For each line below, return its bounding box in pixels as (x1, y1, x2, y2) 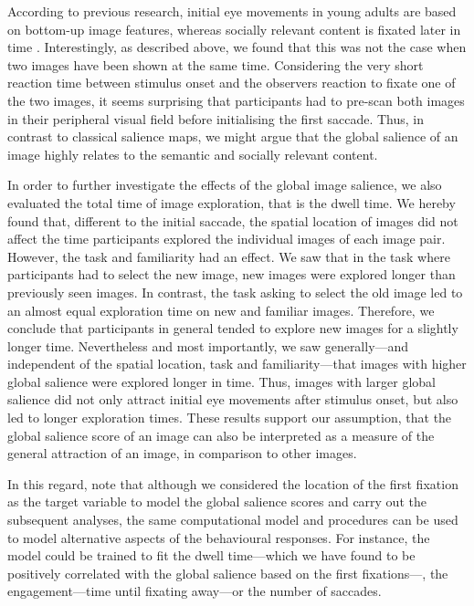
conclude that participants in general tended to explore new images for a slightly (7, 319, 458, 338)
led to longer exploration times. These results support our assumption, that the (7, 408, 452, 427)
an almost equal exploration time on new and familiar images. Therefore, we (7, 300, 435, 319)
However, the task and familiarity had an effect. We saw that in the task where (7, 246, 450, 266)
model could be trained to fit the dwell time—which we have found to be (7, 546, 416, 565)
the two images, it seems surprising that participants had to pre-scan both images (7, 90, 465, 110)
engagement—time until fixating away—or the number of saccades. (7, 581, 382, 601)
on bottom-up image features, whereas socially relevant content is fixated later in (7, 19, 461, 38)
